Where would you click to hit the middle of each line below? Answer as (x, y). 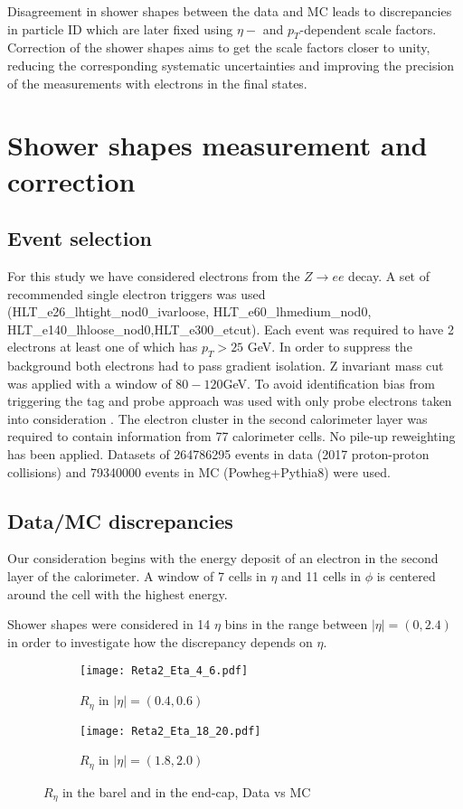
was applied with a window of (90, 383)
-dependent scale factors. (368, 28)
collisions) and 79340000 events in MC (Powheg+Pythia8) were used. (199, 471)
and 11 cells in (321, 576)
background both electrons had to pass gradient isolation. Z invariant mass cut (226, 366)
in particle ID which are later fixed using (120, 28)
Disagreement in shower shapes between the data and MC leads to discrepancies (230, 11)
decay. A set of (389, 275)
